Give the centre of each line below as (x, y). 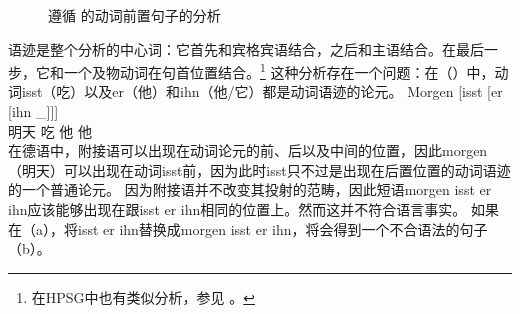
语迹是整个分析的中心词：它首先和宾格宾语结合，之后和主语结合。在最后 (246, 48)
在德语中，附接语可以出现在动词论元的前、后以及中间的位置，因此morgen (248, 150)
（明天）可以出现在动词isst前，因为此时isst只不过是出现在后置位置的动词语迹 (259, 169)
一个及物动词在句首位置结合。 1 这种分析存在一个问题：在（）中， (279, 70)
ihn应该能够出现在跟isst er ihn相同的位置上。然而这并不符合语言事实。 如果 (253, 209)
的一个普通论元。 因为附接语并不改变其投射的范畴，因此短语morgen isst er (250, 189)
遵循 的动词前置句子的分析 (134, 15)
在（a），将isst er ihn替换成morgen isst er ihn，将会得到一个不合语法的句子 (248, 228)
